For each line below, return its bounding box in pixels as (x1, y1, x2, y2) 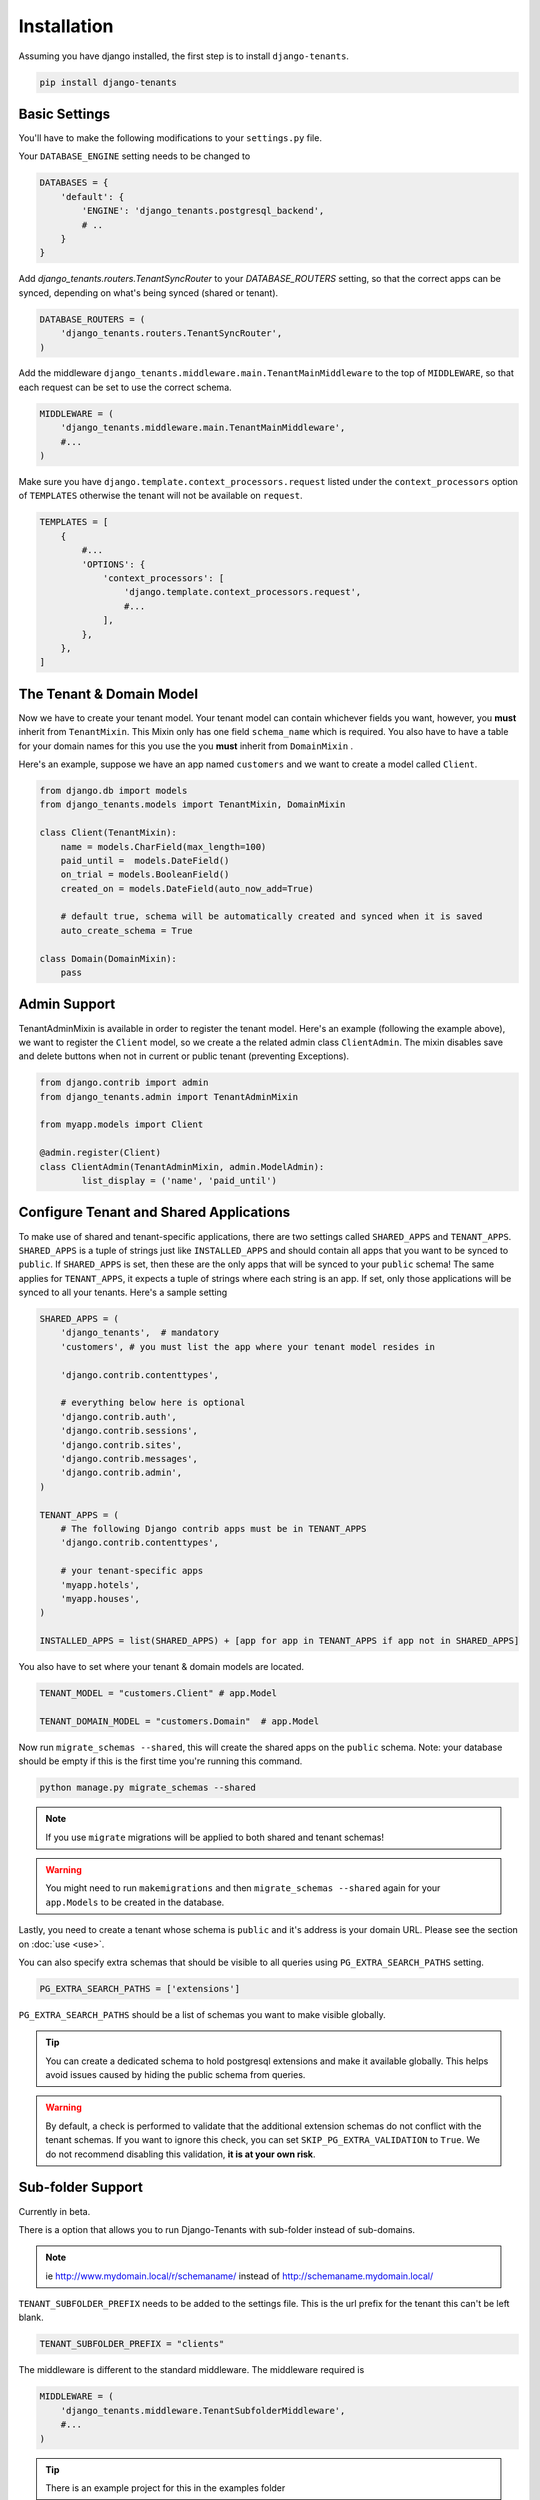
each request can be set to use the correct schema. (18, 381, 232, 393)
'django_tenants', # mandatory (60, 1327, 220, 1339)
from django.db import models (39, 785, 188, 796)
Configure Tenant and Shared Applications (18, 1204, 291, 1221)
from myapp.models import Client (39, 1119, 204, 1130)
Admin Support (18, 996, 116, 1013)
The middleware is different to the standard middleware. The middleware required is (18, 2364, 365, 2376)
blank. (18, 2311, 44, 2324)
